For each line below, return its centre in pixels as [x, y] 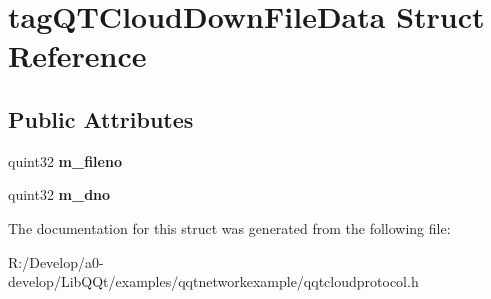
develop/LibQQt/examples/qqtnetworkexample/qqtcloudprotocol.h [213, 281]
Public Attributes [101, 118]
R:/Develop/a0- [56, 261]
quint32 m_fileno [65, 160]
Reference [77, 55]
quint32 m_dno [59, 194]
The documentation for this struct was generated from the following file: [229, 227]
